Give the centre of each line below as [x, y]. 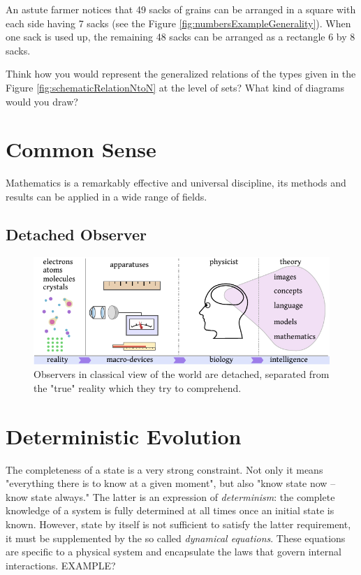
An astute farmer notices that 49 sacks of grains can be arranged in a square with [181, 9]
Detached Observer [76, 234]
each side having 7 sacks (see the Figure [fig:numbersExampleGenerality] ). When [178, 23]
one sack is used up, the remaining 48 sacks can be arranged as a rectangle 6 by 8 [180, 37]
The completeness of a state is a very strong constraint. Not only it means [164, 469]
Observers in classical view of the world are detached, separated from [182, 374]
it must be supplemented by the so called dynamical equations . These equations [176, 538]
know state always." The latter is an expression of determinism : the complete [170, 496]
